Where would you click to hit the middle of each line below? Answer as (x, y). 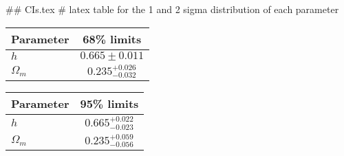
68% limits (112, 38)
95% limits (109, 104)
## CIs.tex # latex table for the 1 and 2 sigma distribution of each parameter (172, 9)
